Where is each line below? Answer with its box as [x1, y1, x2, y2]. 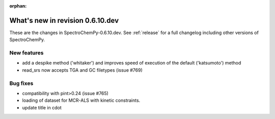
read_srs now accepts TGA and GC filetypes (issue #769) [22, 67, 143, 73]
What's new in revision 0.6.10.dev [9, 16, 119, 25]
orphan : [9, 3, 27, 9]
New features [9, 49, 44, 56]
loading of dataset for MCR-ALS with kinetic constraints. [22, 97, 141, 104]
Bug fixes [9, 79, 34, 86]
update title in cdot [22, 104, 62, 110]
